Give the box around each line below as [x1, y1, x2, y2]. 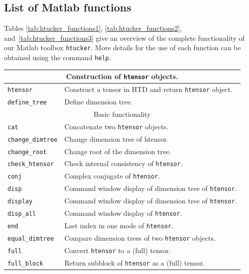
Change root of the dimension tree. [64, 146, 171, 156]
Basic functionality [93, 108, 151, 119]
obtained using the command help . [4, 52, 111, 63]
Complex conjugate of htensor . [64, 171, 160, 181]
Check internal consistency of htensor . [64, 158, 183, 169]
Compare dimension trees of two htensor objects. [64, 232, 216, 243]
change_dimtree [7, 136, 58, 143]
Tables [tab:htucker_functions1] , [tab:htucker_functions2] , [4, 23, 182, 33]
